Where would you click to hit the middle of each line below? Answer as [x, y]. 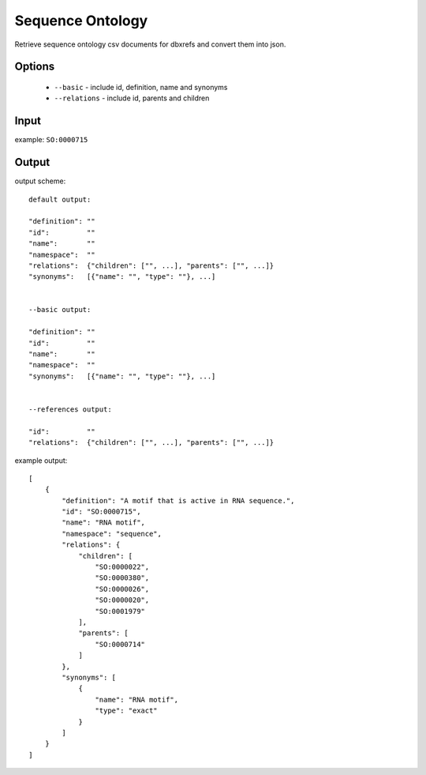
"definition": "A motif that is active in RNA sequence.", [178, 500]
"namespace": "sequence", [112, 534]
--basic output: [60, 310]
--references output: [70, 409]
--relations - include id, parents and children [132, 98]
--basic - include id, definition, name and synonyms [141, 87]
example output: [41, 460]
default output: [60, 199]
